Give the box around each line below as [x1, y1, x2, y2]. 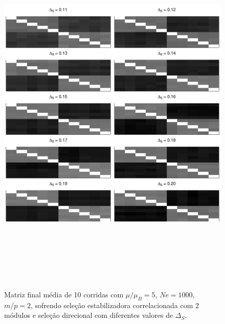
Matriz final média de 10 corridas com [4, 289, 124, 299]
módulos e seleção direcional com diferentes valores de [4, 310, 173, 320]
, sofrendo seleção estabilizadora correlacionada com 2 [31, 299, 199, 310]
